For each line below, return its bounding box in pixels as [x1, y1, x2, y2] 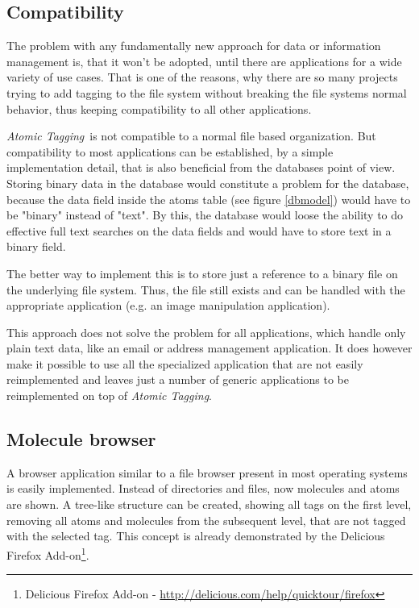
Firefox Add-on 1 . [6, 543, 89, 563]
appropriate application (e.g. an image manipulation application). [6, 297, 330, 314]
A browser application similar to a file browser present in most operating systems [6, 464, 408, 481]
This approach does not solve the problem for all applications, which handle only [6, 323, 406, 340]
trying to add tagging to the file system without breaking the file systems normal [6, 84, 407, 101]
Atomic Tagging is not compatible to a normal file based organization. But [6, 127, 376, 144]
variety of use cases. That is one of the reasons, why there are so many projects [6, 69, 398, 85]
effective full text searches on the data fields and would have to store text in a [6, 222, 392, 239]
